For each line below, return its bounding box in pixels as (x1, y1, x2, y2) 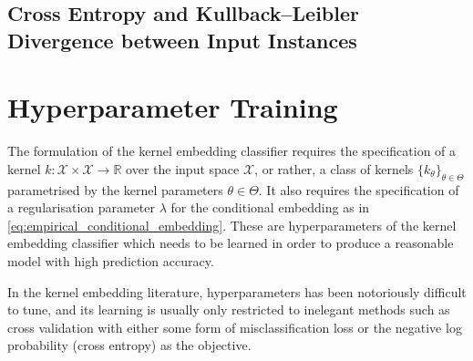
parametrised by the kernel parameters (7, 180, 223, 199)
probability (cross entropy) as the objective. (7, 335, 252, 355)
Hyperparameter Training (7, 88, 338, 126)
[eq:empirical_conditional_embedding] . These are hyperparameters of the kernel (7, 215, 457, 234)
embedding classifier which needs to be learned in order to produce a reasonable (7, 233, 454, 253)
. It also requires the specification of (258, 180, 459, 199)
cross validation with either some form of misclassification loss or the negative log (7, 317, 462, 336)
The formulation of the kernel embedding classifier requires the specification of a (7, 141, 457, 160)
